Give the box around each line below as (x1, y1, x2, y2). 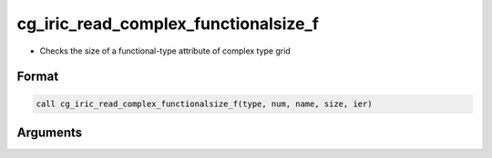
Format (16, 69, 59, 84)
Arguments (16, 124, 83, 140)
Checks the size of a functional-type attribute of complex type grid (39, 45, 291, 56)
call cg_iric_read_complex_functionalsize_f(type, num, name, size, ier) (36, 98, 373, 109)
